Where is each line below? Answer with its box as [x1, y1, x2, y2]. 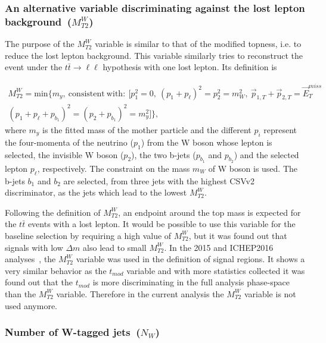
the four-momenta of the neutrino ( [5, 136, 133, 148]
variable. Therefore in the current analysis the [56, 287, 224, 300]
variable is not [244, 287, 296, 300]
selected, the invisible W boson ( [5, 148, 124, 161]
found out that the [5, 276, 73, 288]
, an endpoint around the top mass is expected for [118, 206, 301, 218]
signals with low [5, 241, 63, 253]
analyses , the [5, 253, 56, 265]
